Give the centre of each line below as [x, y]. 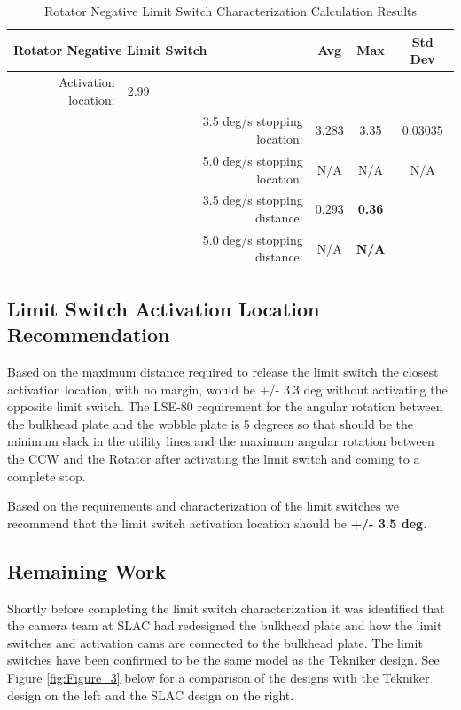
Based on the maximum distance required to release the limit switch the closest [223, 372]
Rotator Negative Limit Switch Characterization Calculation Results [230, 11]
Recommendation [89, 335]
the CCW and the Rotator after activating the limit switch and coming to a [214, 459]
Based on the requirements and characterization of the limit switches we [203, 506]
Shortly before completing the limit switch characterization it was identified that [226, 608]
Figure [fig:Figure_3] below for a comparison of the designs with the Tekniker [219, 677]
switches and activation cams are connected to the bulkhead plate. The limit [215, 642]
